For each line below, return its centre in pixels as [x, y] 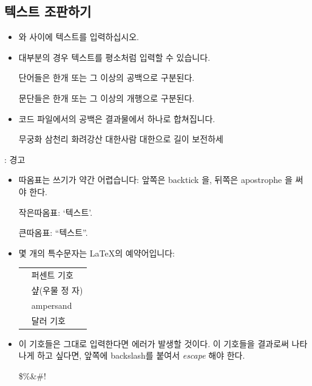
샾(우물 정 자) [57, 290]
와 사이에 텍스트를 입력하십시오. [79, 37]
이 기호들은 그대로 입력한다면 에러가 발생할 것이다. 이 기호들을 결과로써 [154, 343]
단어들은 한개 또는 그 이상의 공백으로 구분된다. [107, 78]
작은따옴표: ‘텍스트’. [56, 212]
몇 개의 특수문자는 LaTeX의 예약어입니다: [97, 253]
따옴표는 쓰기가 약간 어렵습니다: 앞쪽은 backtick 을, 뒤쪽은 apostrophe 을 [155, 180]
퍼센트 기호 [52, 275]
